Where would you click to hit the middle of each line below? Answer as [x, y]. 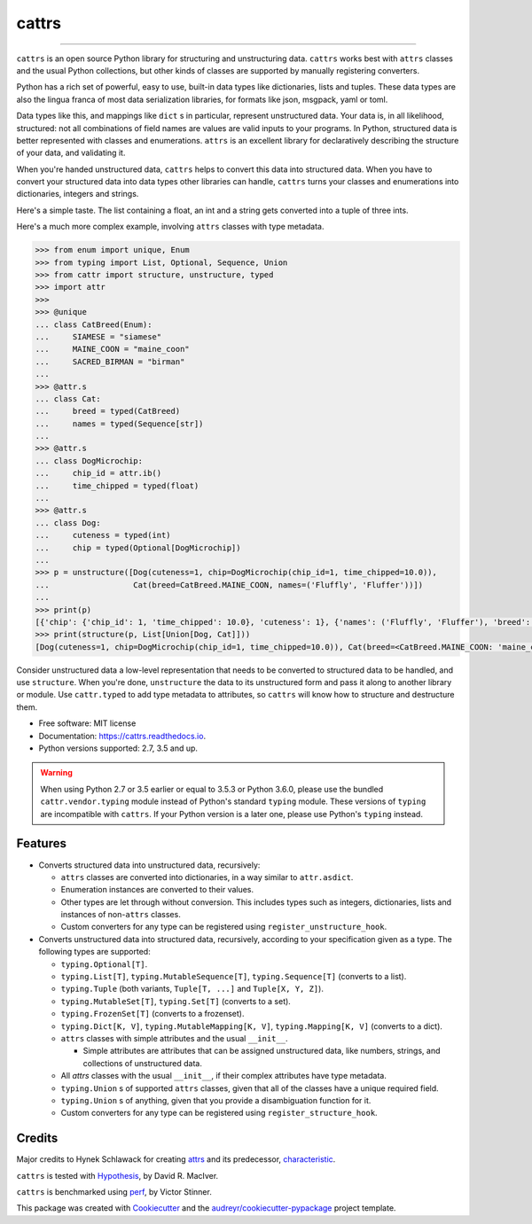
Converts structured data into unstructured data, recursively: [149, 865]
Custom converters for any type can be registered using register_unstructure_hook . [224, 927]
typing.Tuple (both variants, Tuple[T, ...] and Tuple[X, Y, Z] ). [192, 989]
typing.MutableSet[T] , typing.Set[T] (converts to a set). [176, 1001]
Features [41, 843]
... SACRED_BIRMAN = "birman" [110, 362]
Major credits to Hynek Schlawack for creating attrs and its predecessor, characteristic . [176, 1159]
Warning [56, 773]
